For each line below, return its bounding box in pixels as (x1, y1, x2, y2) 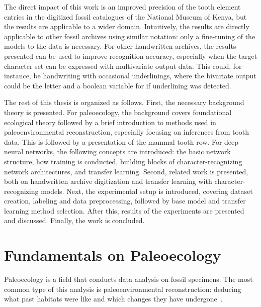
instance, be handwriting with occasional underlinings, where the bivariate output (4, 70, 256, 81)
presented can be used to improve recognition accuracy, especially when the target (4, 50, 257, 61)
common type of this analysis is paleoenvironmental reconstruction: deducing (4, 283, 241, 294)
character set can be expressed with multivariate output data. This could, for (4, 60, 242, 71)
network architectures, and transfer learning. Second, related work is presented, (4, 166, 248, 176)
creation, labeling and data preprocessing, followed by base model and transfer (4, 195, 246, 206)
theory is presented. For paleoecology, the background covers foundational (4, 107, 232, 117)
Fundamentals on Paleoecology (4, 245, 221, 265)
